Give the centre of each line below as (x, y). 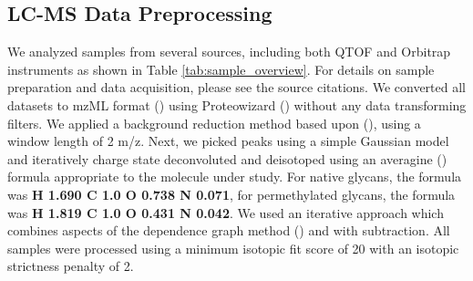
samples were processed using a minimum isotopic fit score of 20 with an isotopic (233, 248)
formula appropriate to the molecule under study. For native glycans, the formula (235, 177)
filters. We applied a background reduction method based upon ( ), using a (214, 123)
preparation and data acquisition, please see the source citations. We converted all (236, 87)
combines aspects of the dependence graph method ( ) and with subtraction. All (229, 230)
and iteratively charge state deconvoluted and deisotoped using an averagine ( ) (227, 158)
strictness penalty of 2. (71, 266)
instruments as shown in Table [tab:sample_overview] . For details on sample (221, 69)
